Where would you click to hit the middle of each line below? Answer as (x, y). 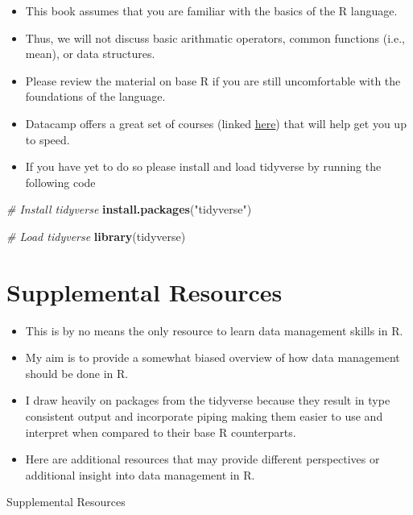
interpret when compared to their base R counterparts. (161, 432)
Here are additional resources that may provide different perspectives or (202, 459)
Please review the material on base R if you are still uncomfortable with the (213, 80)
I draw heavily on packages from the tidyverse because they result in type (208, 400)
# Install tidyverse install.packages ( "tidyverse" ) (129, 209)
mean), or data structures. (90, 54)
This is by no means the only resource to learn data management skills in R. (214, 330)
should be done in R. (77, 373)
